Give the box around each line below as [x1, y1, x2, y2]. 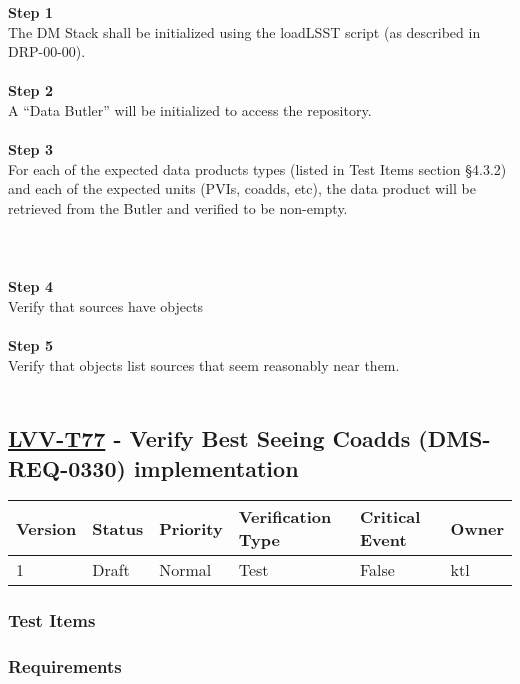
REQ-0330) [8, 452, 126, 483]
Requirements [8, 654, 122, 679]
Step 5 [8, 335, 53, 356]
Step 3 [8, 139, 53, 160]
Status [92, 516, 144, 540]
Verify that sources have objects [8, 295, 204, 316]
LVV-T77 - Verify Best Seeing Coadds [8, 423, 411, 454]
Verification [238, 505, 332, 529]
